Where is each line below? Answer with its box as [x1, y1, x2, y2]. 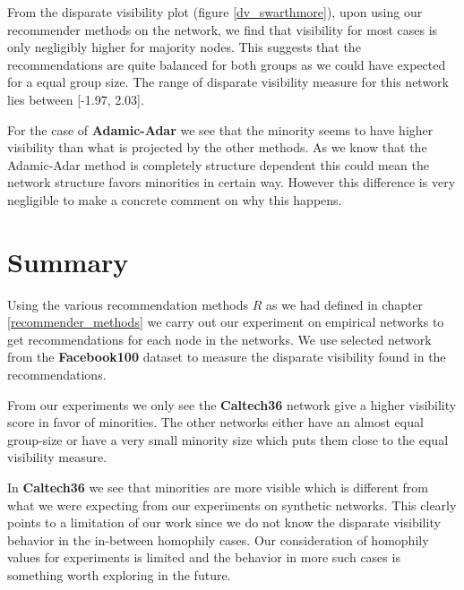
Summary [7, 243, 129, 279]
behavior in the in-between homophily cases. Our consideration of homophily [7, 530, 429, 549]
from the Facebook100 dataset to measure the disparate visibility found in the [7, 347, 446, 366]
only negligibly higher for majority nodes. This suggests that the [7, 38, 361, 56]
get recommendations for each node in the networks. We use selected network [7, 329, 432, 348]
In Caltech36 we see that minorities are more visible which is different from [7, 478, 428, 496]
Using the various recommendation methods [7, 295, 249, 313]
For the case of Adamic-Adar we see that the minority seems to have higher [7, 120, 434, 139]
